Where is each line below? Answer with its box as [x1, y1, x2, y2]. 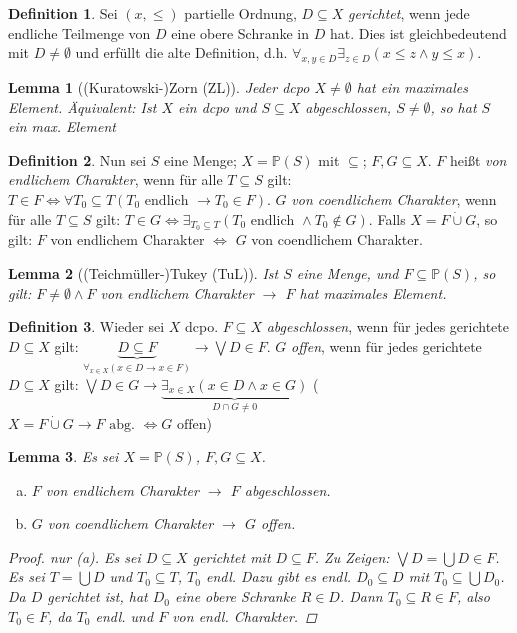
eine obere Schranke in [171, 22, 310, 43]
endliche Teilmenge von [8, 22, 151, 43]
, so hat [430, 96, 477, 117]
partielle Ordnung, [184, 3, 297, 23]
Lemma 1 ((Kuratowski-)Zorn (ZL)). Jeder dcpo [8, 76, 310, 97]
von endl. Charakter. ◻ [172, 605, 317, 626]
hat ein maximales [356, 76, 469, 97]
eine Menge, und [296, 263, 399, 283]
